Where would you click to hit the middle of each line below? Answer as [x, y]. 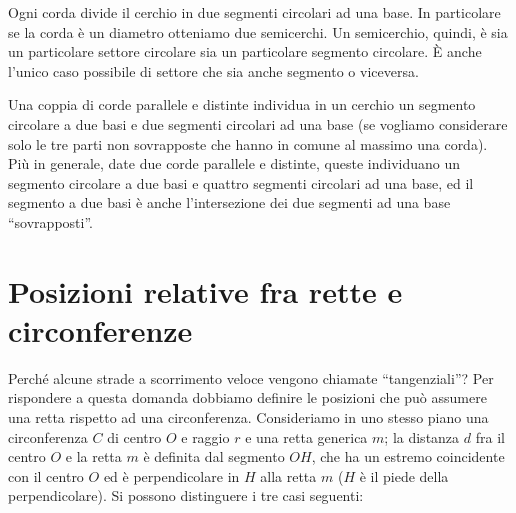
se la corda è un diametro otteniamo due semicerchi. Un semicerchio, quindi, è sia [258, 31]
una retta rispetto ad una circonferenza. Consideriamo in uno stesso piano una [248, 417]
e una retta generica [306, 436]
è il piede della [404, 475]
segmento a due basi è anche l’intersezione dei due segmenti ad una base [229, 202]
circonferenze [100, 329]
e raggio [205, 436]
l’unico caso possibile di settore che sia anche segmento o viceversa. [213, 70]
